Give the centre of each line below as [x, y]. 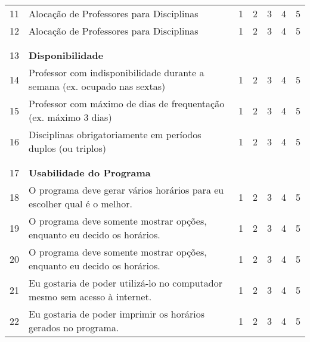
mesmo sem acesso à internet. [90, 296]
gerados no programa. [74, 327]
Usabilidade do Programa [90, 172]
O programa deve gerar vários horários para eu [126, 190]
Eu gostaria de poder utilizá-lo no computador [125, 283]
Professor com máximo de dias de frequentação [127, 103]
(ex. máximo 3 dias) [70, 117]
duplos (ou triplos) [68, 148]
